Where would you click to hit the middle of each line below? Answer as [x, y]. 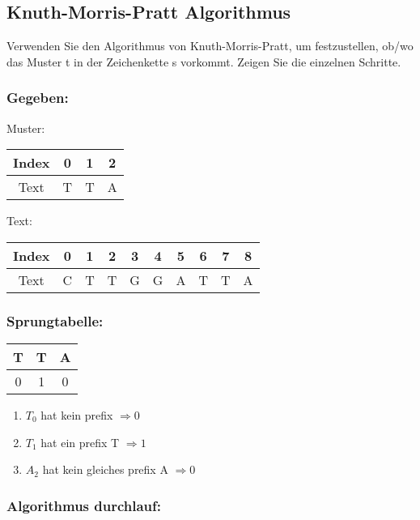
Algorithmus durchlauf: [84, 505]
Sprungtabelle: [55, 320]
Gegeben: [38, 98]
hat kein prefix [77, 415]
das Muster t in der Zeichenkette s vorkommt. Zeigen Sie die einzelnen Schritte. [204, 61]
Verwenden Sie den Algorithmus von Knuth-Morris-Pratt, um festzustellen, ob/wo [210, 46]
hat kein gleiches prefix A [105, 469]
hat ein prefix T [80, 442]
